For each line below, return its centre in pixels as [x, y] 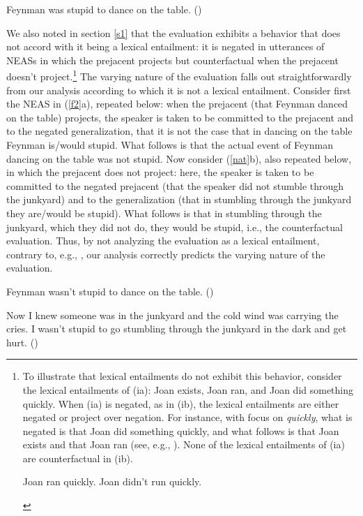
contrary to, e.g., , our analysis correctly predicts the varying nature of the [166, 254]
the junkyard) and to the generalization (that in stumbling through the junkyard [179, 199]
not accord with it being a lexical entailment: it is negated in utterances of [165, 46]
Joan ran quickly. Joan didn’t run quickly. [112, 481]
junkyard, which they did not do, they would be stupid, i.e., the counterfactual [175, 227]
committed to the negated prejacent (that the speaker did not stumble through [175, 185]
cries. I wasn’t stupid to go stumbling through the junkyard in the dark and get [177, 329]
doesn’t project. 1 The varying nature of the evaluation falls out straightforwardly [179, 75]
